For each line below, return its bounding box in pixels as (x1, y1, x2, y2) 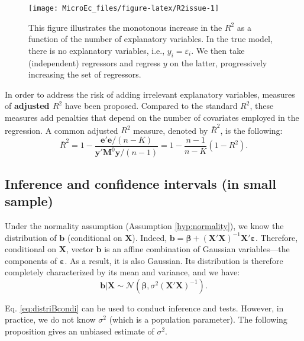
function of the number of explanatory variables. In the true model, (28, 33, 273, 45)
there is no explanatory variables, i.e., (28, 44, 165, 56)
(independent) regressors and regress (28, 56, 161, 69)
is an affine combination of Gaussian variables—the (104, 243, 290, 255)
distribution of (5, 231, 57, 243)
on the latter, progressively (170, 56, 267, 69)
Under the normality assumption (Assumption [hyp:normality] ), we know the (5, 219, 284, 231)
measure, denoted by (133, 124, 208, 136)
